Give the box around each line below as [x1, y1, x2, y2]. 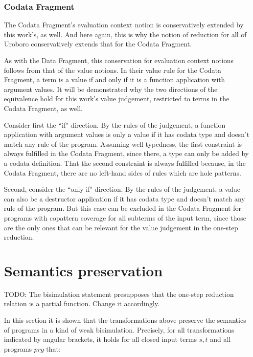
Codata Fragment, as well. [4, 103, 83, 113]
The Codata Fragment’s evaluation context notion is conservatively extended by [4, 20, 244, 30]
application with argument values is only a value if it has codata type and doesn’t [4, 129, 250, 139]
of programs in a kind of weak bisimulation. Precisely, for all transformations [4, 324, 234, 335]
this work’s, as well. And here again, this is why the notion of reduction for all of [4, 29, 247, 39]
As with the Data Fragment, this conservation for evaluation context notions [4, 55, 234, 65]
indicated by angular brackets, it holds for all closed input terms [4, 334, 197, 344]
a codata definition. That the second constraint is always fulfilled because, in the [4, 157, 246, 168]
